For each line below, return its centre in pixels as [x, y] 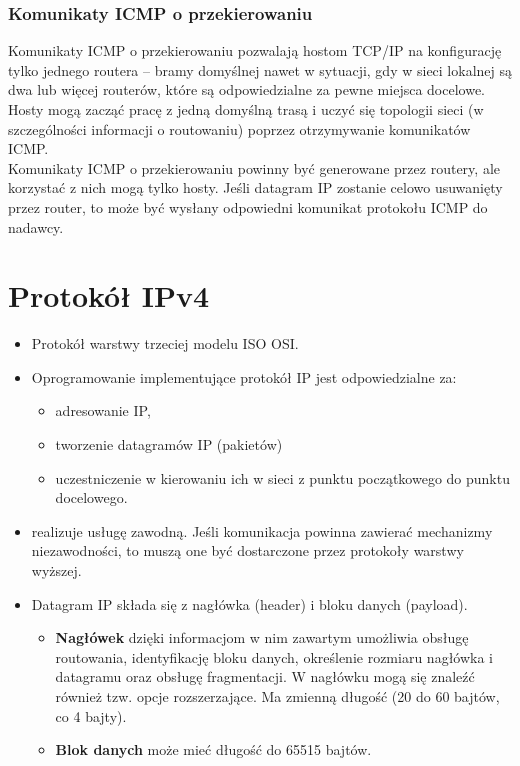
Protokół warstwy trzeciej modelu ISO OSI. [165, 343]
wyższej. [56, 570]
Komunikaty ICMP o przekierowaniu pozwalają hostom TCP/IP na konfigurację [255, 50]
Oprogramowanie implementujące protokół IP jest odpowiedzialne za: [244, 376]
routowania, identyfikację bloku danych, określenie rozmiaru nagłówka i [274, 656]
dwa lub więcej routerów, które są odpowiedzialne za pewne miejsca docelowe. [246, 89]
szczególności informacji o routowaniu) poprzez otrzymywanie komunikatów [239, 128]
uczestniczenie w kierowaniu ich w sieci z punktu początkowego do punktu [282, 477]
